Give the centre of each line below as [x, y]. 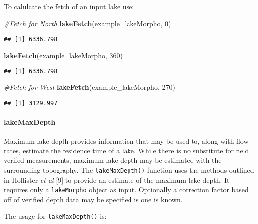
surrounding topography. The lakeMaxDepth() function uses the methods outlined [129, 170]
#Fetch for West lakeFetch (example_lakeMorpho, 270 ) [90, 87]
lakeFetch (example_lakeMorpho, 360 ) [63, 55]
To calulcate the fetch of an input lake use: [69, 6]
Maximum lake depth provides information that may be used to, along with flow [126, 141]
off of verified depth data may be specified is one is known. [93, 199]
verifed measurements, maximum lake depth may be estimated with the [113, 160]
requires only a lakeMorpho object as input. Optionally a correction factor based [126, 189]
